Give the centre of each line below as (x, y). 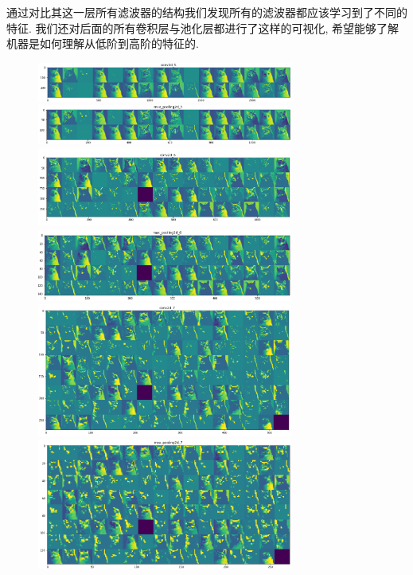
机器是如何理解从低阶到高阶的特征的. (103, 43)
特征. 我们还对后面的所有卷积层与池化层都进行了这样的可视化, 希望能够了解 (203, 27)
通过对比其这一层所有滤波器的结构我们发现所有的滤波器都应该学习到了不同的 (207, 12)
